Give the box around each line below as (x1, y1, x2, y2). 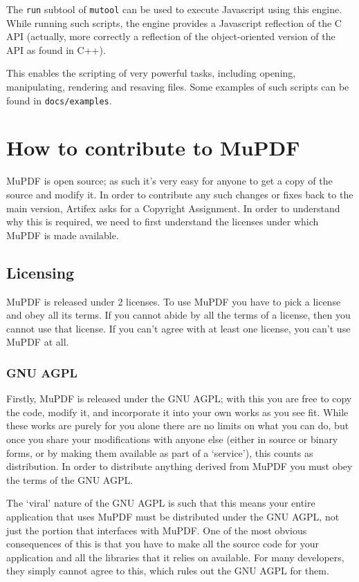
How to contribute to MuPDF (6, 133, 300, 162)
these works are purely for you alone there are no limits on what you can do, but (6, 418, 349, 433)
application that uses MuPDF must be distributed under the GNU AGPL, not (6, 509, 340, 523)
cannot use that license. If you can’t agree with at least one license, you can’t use (6, 321, 351, 335)
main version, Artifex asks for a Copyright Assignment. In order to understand (6, 200, 340, 215)
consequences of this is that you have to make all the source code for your (6, 536, 319, 551)
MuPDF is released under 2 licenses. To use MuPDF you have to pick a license (6, 294, 341, 308)
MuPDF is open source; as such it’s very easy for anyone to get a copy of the (6, 173, 333, 188)
